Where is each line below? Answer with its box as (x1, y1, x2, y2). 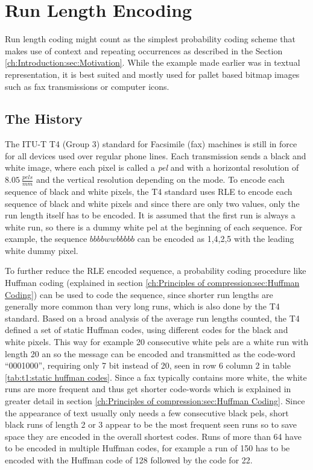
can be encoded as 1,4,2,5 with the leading (137, 232, 294, 245)
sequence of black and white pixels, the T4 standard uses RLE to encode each (5, 185, 292, 197)
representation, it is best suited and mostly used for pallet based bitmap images (5, 68, 300, 80)
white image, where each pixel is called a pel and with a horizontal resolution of (5, 161, 299, 174)
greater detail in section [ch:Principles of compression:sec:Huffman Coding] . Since (5, 395, 305, 407)
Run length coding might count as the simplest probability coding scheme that (5, 33, 296, 45)
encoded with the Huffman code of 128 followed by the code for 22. (5, 453, 253, 466)
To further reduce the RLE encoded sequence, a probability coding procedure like (5, 264, 306, 277)
